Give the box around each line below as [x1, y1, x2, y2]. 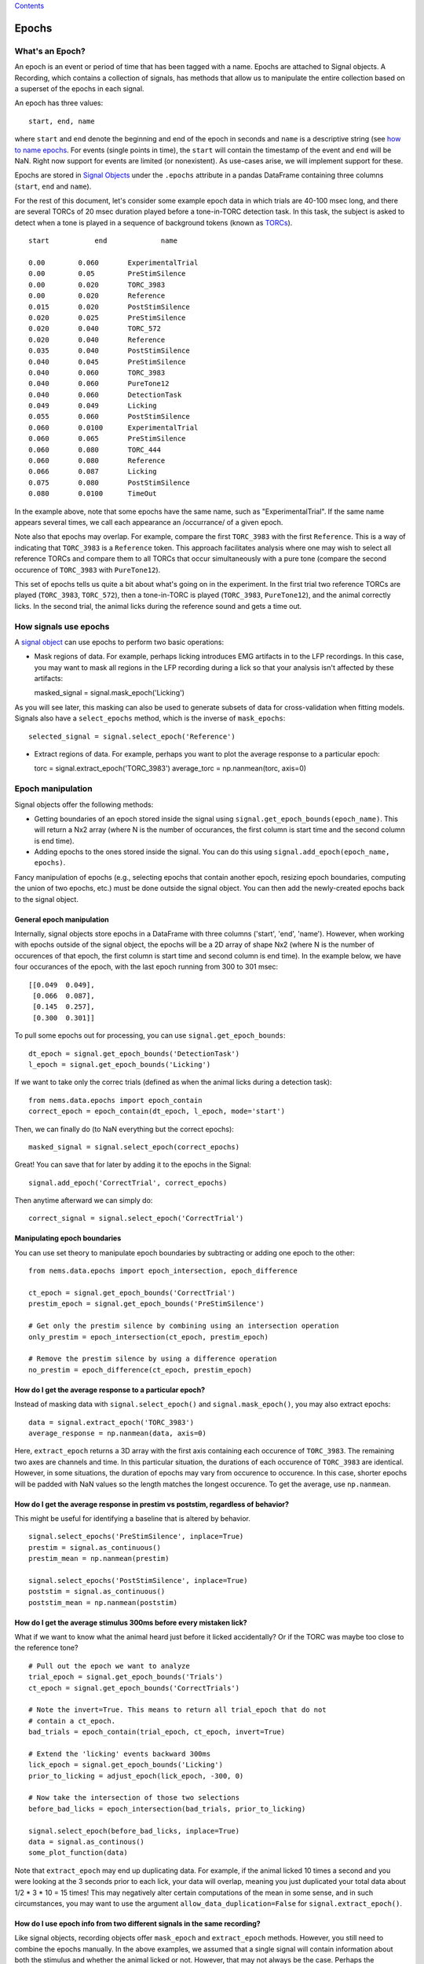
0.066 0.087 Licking [28, 467, 157, 476]
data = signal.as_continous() [28, 1838, 145, 1846]
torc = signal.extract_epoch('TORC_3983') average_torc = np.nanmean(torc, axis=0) [34, 764, 306, 773]
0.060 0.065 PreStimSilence [28, 434, 186, 443]
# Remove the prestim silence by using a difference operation [28, 1354, 277, 1363]
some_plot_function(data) [28, 1849, 129, 1857]
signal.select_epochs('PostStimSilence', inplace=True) [28, 1576, 248, 1585]
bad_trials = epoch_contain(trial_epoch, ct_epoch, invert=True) [28, 1728, 286, 1736]
